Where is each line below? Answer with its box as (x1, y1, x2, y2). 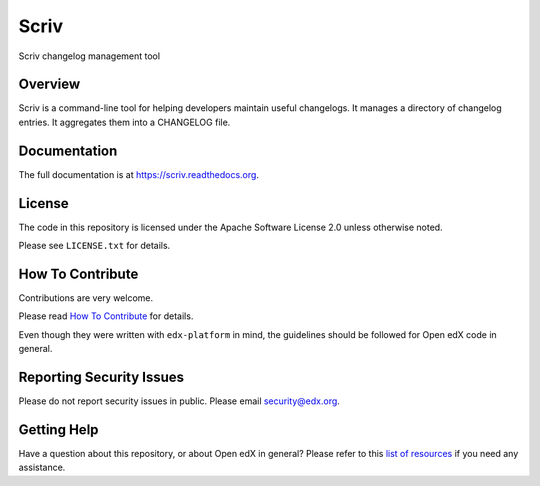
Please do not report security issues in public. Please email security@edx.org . (18, 395, 340, 407)
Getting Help (18, 421, 99, 438)
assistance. (18, 461, 66, 474)
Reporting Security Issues (18, 368, 185, 385)
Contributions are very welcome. (18, 291, 154, 304)
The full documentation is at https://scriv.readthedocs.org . (18, 168, 260, 180)
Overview (18, 76, 81, 93)
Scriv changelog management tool (18, 50, 160, 62)
